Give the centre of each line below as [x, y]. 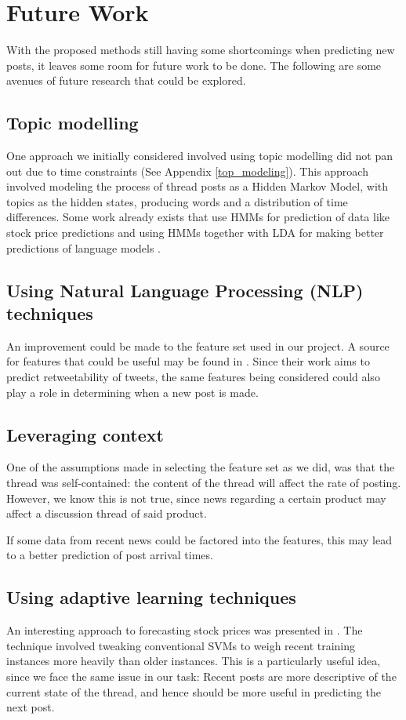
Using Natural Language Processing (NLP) [185, 290]
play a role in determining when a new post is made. [132, 392]
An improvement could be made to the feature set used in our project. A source [198, 345]
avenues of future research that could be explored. [126, 80]
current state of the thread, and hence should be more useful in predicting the [194, 691]
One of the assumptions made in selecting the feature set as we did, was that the [201, 467]
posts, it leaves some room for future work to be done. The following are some [194, 65]
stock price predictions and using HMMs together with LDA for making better [195, 233]
